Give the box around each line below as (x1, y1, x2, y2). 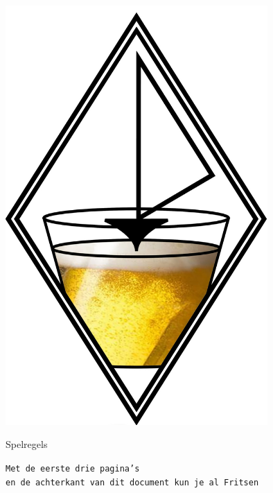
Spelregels (6, 437, 48, 451)
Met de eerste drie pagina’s (6, 463, 140, 474)
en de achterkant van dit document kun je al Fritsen (6, 477, 259, 487)
